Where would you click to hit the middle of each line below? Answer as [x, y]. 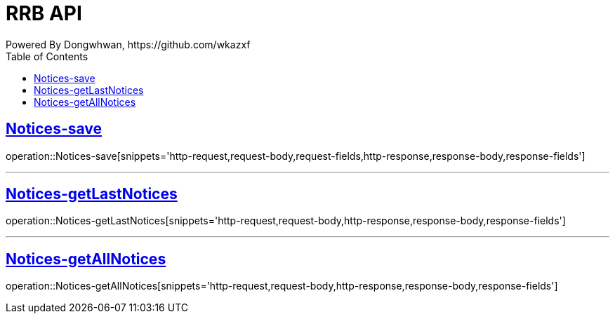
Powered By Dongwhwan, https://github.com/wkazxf [128, 44]
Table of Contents [47, 56]
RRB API [44, 13]
